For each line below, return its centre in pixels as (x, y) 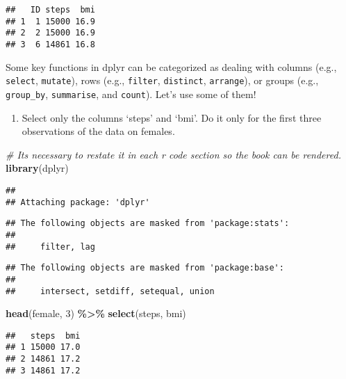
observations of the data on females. (98, 131)
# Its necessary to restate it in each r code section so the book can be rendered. (173, 154)
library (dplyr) (37, 168)
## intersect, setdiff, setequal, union (110, 291)
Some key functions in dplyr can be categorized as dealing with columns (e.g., (171, 66)
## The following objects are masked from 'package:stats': (148, 224)
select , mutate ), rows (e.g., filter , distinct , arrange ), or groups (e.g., (162, 80)
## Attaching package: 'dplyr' (78, 202)
